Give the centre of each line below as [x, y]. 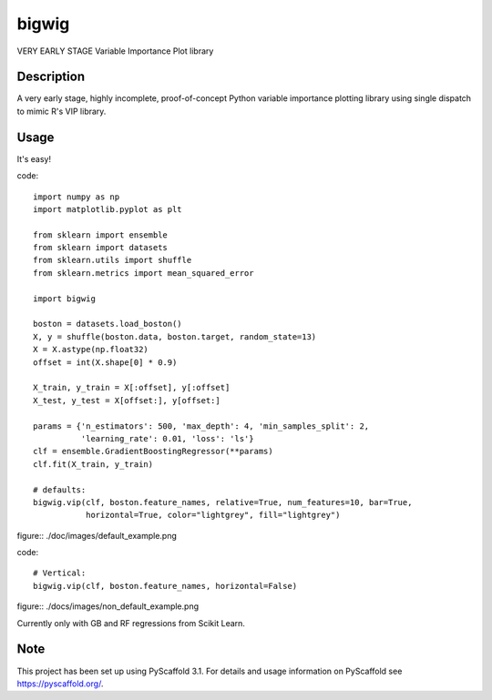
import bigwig [64, 299]
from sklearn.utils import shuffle [113, 260]
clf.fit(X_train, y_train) [93, 464]
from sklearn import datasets [101, 248]
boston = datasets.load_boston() [108, 324]
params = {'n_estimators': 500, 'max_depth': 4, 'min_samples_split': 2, [201, 426]
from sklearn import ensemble [101, 235]
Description [51, 77]
